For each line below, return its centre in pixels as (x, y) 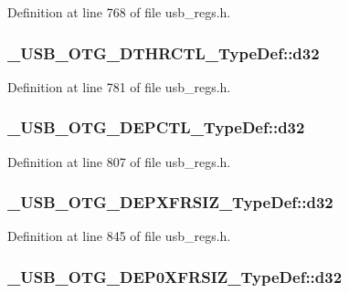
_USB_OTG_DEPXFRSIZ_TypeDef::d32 (170, 202)
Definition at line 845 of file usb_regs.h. (119, 236)
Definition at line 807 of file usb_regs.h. (119, 161)
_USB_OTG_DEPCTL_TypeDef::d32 (156, 127)
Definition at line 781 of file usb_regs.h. (119, 86)
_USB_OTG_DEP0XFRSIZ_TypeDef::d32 (175, 276)
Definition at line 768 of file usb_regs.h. (119, 12)
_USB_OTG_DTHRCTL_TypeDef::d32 (164, 52)
